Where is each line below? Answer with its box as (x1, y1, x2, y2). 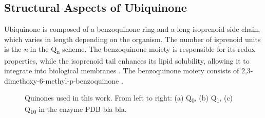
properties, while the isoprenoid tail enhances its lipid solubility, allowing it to (4, 55, 250, 66)
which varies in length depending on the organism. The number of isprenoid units (4, 33, 261, 44)
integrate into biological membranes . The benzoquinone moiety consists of (4, 65, 239, 76)
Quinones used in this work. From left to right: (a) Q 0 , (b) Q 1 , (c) (25, 92, 233, 105)
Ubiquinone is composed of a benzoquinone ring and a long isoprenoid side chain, (4, 24, 260, 34)
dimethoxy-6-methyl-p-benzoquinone (4, 75, 119, 86)
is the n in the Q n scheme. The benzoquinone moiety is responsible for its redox (4, 44, 255, 56)
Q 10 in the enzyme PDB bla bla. (25, 104, 127, 116)
